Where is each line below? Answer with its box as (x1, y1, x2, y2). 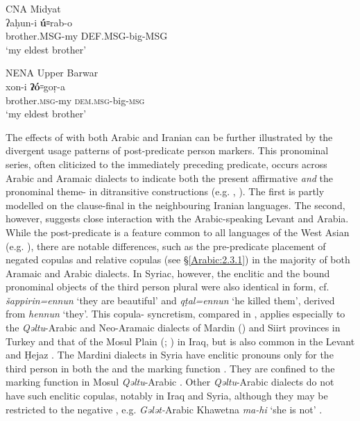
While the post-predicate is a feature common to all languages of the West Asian (6, 224, 350, 239)
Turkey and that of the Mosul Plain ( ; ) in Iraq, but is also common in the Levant (6, 333, 355, 348)
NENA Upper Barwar (6, 65, 98, 80)
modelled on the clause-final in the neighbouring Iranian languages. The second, (6, 197, 345, 212)
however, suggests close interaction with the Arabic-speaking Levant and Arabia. (6, 211, 349, 226)
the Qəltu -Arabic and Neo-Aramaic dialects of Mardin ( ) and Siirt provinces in (6, 320, 341, 335)
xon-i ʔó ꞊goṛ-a (6, 79, 65, 93)
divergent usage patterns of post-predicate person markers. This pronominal (6, 143, 329, 158)
